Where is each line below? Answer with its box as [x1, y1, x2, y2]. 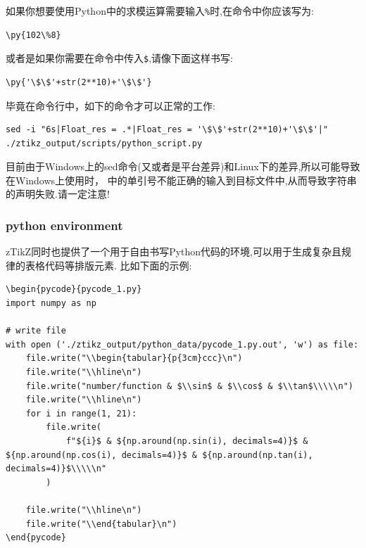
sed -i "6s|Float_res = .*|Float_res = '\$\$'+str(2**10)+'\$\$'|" [6, 125, 329, 135]
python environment [6, 216, 123, 234]
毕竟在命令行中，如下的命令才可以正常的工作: [6, 98, 215, 113]
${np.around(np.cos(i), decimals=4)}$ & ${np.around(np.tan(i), [6, 450, 313, 460]
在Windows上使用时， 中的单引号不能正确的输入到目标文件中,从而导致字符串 [6, 172, 357, 187]
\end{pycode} [6, 533, 66, 543]
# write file [6, 326, 66, 336]
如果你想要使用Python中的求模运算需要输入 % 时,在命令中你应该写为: [6, 4, 314, 18]
